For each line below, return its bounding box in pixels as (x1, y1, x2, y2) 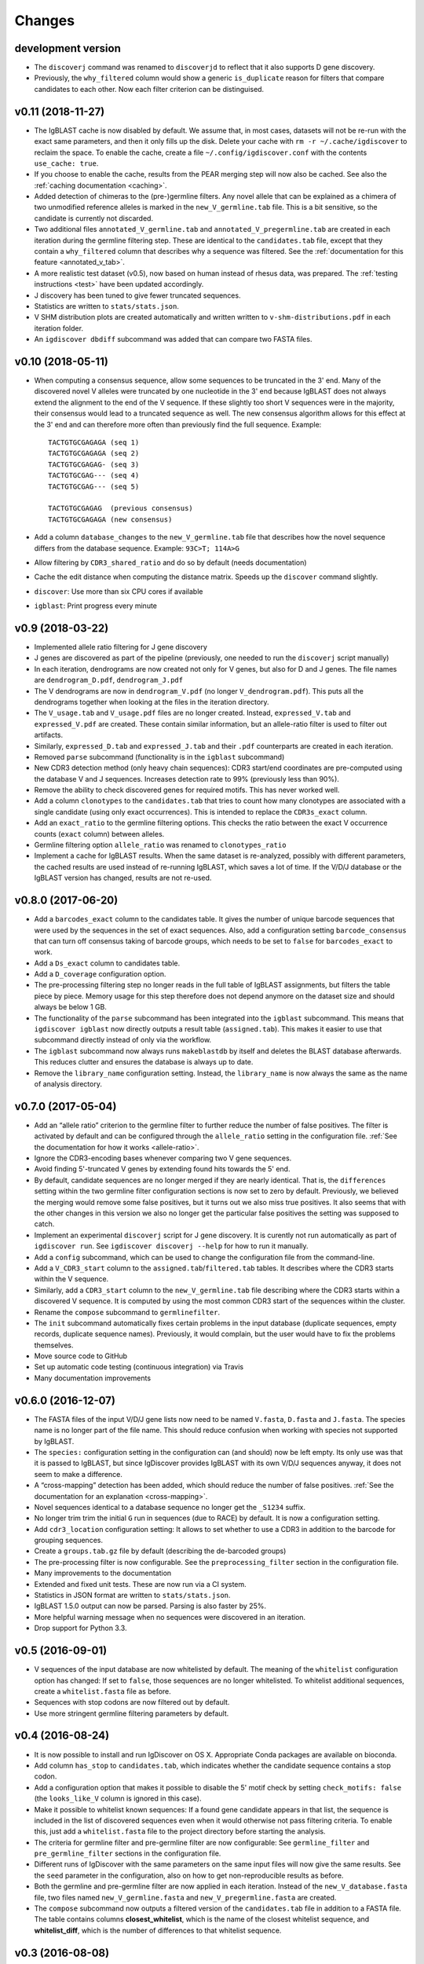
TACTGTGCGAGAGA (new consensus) (48, 515, 173, 524)
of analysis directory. (34, 1079, 102, 1088)
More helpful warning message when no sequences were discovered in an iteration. (34, 1612, 306, 1621)
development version (14, 42, 121, 55)
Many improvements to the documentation (34, 1568, 172, 1578)
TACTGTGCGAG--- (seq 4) (48, 471, 140, 480)
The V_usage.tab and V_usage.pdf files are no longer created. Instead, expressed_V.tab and (34, 708, 351, 718)
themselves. (34, 1340, 74, 1350)
